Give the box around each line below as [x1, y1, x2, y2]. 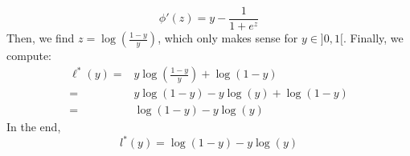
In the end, [6, 118, 61, 135]
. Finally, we [342, 30, 404, 46]
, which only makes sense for [158, 30, 298, 46]
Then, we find [6, 30, 75, 46]
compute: [6, 47, 51, 64]
